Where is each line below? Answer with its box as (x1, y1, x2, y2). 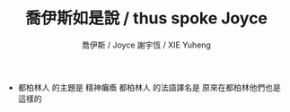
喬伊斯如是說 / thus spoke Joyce (25, 8, 268, 29)
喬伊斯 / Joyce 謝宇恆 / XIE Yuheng (82, 39, 211, 50)
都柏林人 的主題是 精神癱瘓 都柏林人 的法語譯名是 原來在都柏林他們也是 (17, 82, 281, 92)
